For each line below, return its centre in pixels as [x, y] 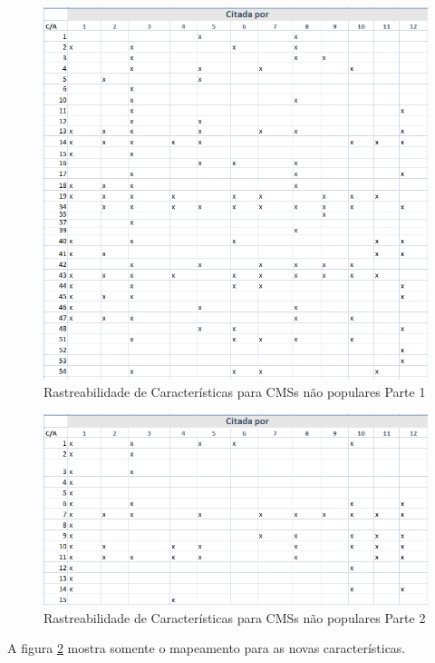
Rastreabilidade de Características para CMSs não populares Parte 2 [235, 617]
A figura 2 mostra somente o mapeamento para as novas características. [207, 648]
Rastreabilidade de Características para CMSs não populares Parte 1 [235, 392]
